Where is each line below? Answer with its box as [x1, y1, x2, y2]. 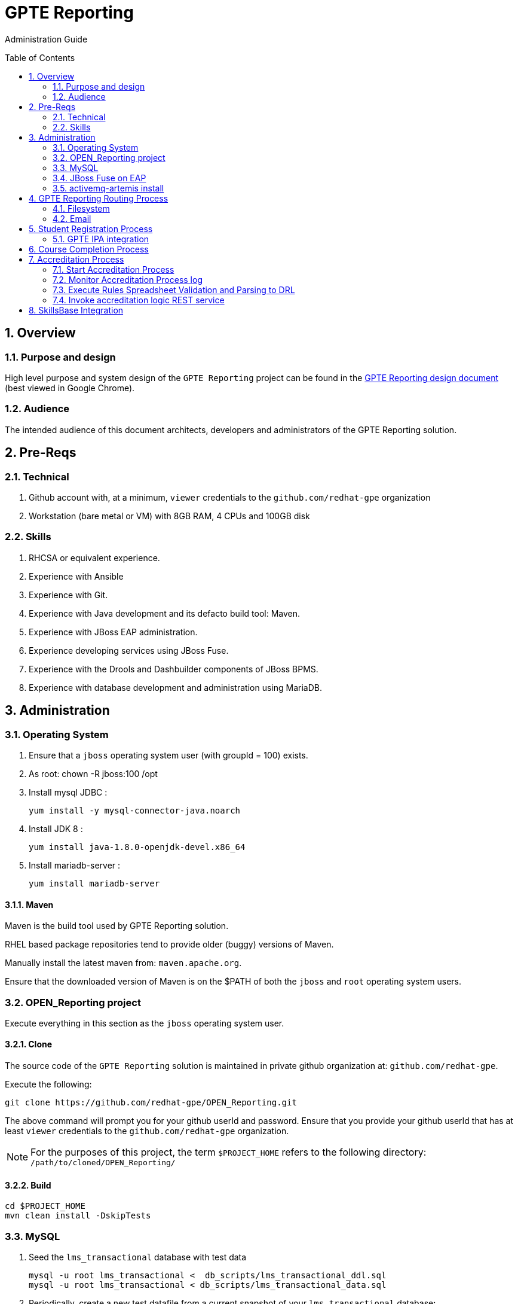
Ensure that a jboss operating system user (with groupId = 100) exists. [29, 750, 308, 760]
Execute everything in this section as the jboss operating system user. [5, 1017, 284, 1028]
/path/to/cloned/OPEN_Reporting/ [30, 1158, 176, 1168]
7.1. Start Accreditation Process [53, 264, 174, 275]
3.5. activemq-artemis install [53, 182, 164, 193]
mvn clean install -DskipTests [5, 1211, 151, 1221]
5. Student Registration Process [29, 223, 153, 234]
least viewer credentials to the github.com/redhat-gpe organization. [5, 1126, 289, 1137]
